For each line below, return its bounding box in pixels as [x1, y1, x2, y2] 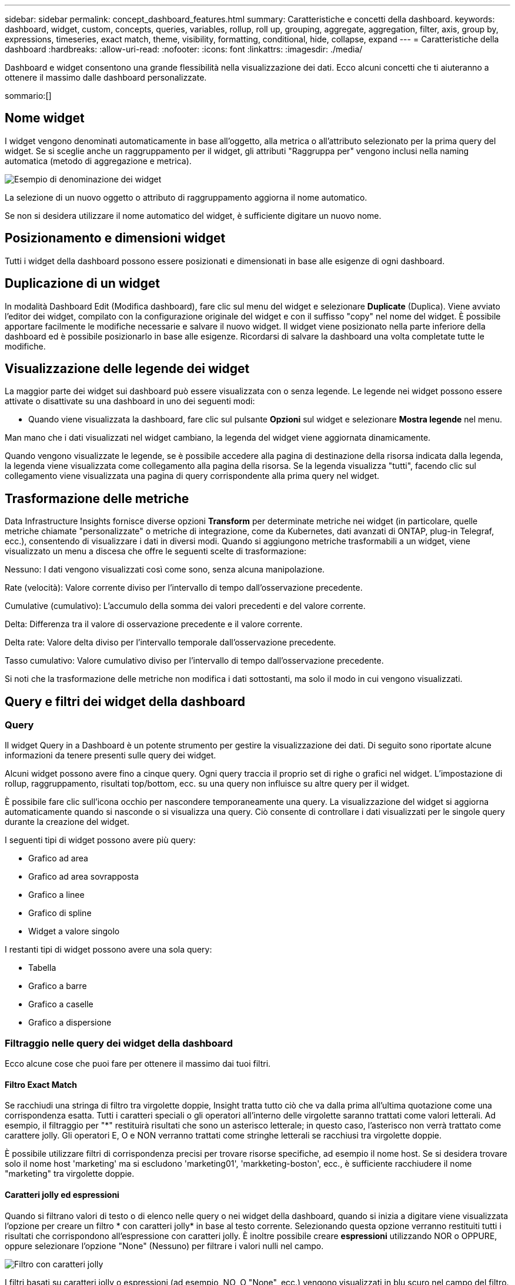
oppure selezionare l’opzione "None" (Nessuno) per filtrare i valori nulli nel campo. [5, 1240, 324, 1251]
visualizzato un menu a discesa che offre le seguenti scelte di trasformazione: [5, 546, 306, 557]
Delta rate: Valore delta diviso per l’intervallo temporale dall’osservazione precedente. [5, 637, 336, 648]
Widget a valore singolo [28, 926, 120, 937]
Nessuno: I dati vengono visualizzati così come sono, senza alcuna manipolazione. [5, 564, 325, 575]
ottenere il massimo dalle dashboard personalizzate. [5, 72, 207, 82]
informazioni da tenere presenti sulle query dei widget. [5, 750, 216, 761]
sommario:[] [5, 91, 52, 101]
